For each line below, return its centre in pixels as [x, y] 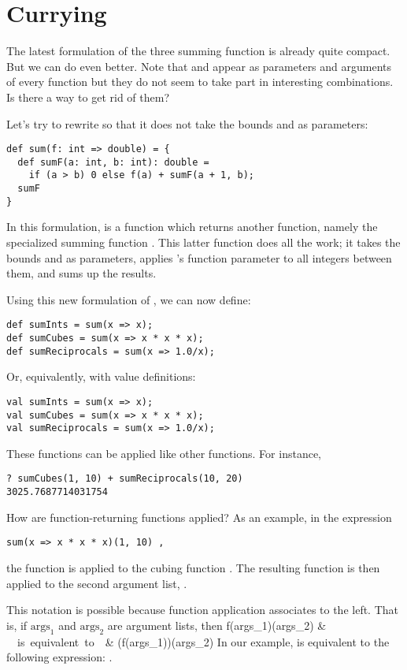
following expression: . [59, 657]
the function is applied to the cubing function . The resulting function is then [193, 568]
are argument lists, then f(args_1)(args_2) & [217, 625]
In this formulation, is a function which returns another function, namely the [192, 227]
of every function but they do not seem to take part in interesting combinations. [200, 82]
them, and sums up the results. [81, 273]
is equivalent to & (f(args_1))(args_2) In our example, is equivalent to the [203, 641]
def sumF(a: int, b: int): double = [113, 162]
